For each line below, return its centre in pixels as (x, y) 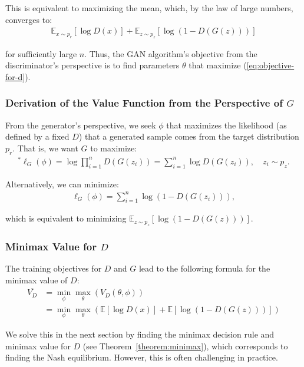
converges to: (29, 19)
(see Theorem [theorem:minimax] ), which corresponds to (185, 345)
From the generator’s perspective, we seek (81, 125)
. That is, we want (45, 148)
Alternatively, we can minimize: (62, 183)
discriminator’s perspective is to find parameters (92, 65)
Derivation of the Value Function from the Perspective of (144, 103)
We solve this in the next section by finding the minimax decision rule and (140, 334)
